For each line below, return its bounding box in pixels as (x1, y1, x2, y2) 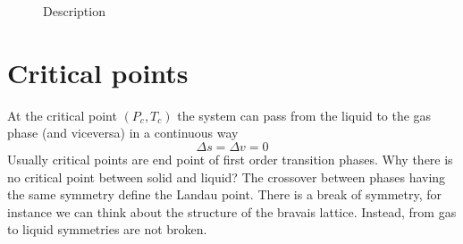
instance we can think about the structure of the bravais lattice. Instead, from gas (7, 202, 457, 221)
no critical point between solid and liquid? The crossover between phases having (7, 167, 446, 186)
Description (43, 2, 105, 20)
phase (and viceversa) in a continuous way (7, 123, 239, 142)
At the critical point (7, 105, 117, 124)
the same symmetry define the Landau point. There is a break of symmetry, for (7, 185, 442, 204)
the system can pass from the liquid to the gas (177, 105, 432, 124)
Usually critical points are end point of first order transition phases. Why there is (7, 149, 453, 168)
